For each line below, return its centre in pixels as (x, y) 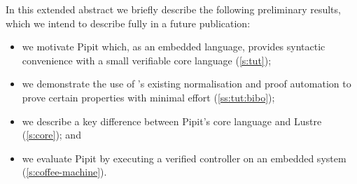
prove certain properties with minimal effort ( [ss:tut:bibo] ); (148, 97)
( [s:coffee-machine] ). (64, 172)
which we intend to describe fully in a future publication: (128, 23)
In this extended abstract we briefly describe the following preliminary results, (173, 9)
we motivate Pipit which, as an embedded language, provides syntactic (174, 47)
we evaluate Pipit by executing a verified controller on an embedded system (184, 158)
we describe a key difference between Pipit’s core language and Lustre (172, 121)
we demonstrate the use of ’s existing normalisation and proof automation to (187, 84)
